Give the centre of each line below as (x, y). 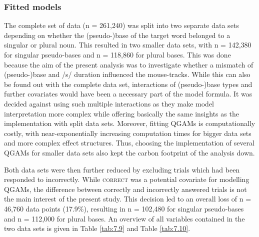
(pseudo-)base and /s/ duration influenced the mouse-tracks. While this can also (127, 74)
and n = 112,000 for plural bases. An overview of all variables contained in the (124, 218)
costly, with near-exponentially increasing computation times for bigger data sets (128, 133)
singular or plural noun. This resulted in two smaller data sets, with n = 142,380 (128, 45)
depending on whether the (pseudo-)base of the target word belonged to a (117, 35)
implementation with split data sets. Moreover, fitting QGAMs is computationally (130, 123)
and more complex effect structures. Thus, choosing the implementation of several (129, 143)
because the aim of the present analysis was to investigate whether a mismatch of (129, 64)
